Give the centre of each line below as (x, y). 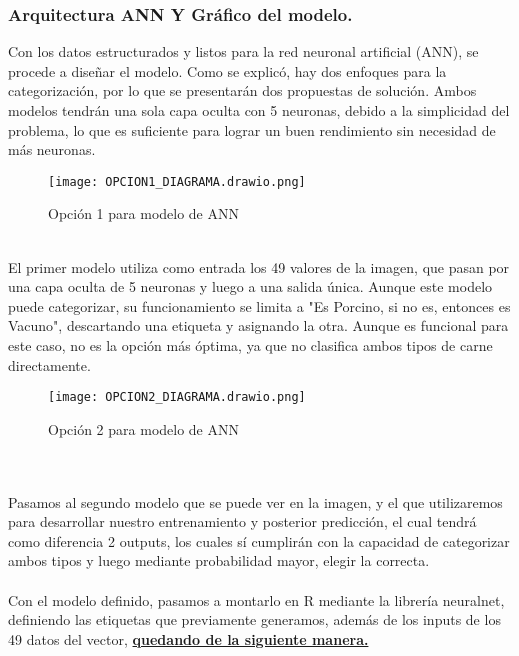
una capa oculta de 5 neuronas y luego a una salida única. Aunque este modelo (250, 286)
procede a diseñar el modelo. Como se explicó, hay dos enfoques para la (227, 70)
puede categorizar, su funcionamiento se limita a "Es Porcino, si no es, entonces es (259, 305)
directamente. (49, 364)
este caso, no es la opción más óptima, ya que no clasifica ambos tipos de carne (250, 345)
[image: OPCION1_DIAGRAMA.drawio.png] (177, 181)
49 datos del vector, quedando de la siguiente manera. (188, 638)
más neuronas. (52, 149)
